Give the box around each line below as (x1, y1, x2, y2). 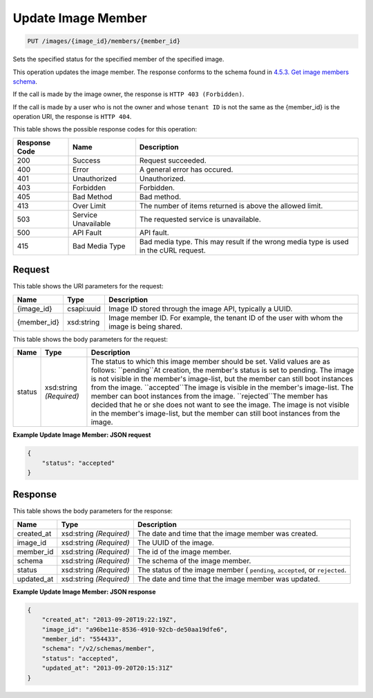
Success (73, 156, 101, 165)
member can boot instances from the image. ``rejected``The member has (90, 392, 328, 401)
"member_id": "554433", (41, 635, 122, 643)
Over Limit (73, 201, 106, 210)
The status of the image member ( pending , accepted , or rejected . (137, 564, 347, 574)
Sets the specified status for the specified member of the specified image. (12, 55, 224, 64)
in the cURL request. (139, 246, 207, 255)
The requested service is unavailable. (139, 214, 262, 224)
